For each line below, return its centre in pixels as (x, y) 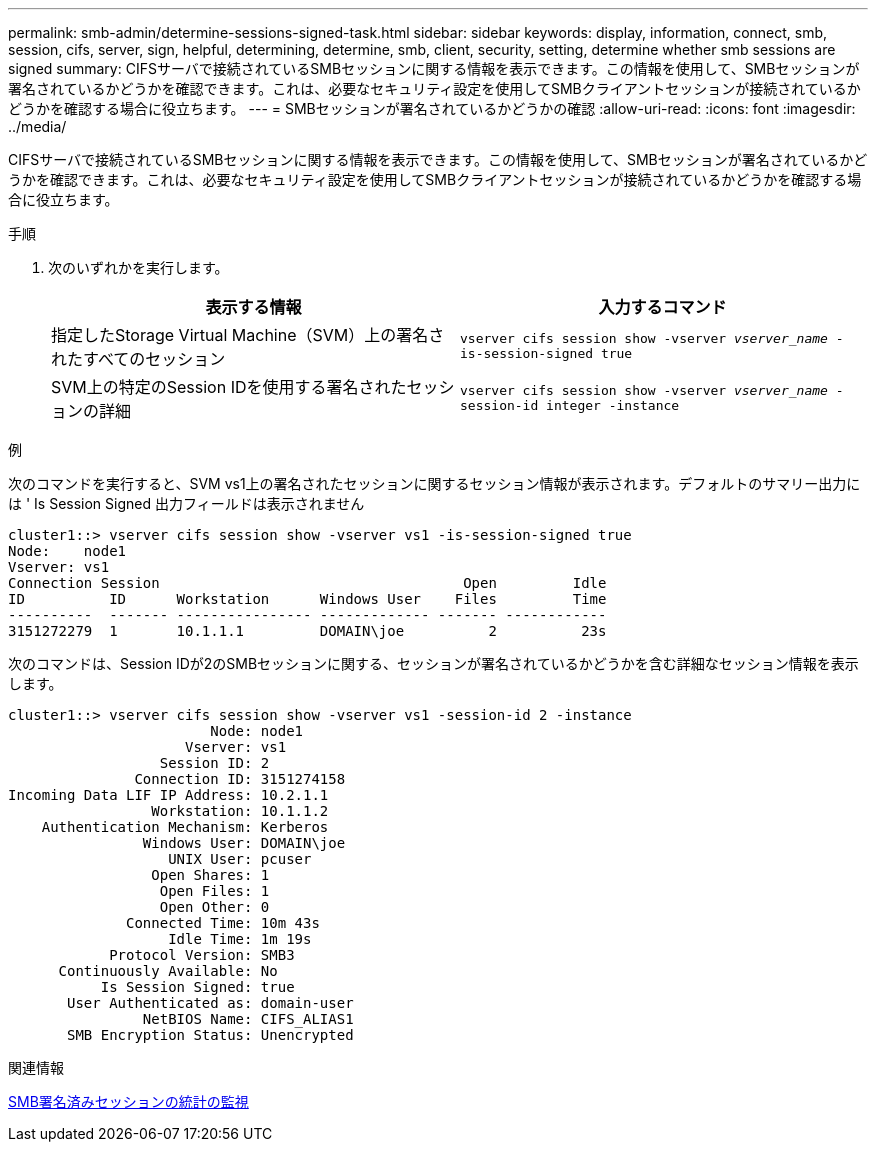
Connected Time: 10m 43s (223, 923)
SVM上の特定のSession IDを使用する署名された (229, 387)
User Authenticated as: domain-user (210, 1003)
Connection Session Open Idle (307, 583)
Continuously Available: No (168, 971)
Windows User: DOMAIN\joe (244, 843)
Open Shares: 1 (210, 875)
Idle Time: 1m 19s (240, 939)
